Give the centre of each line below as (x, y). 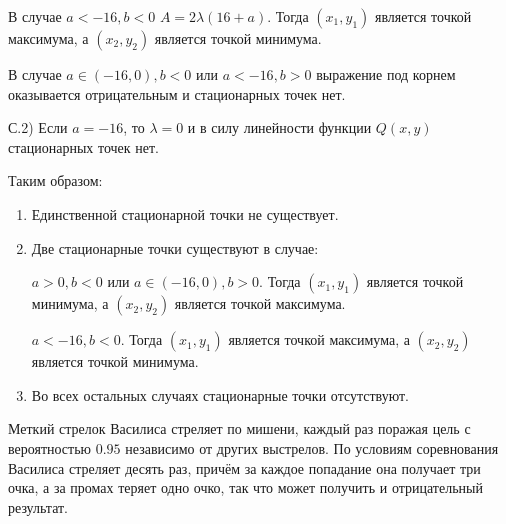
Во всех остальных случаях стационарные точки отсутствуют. (220, 394)
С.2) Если (38, 127)
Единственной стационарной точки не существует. (185, 213)
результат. (38, 506)
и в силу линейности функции (279, 127)
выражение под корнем (386, 74)
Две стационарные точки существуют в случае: (175, 247)
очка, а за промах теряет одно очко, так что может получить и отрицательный (245, 487)
